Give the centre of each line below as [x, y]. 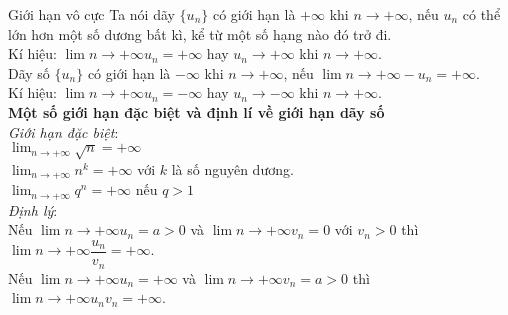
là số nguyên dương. [232, 168]
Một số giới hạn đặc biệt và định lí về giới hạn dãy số [196, 111]
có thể [481, 14]
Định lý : [33, 209]
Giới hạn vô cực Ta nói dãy [91, 14]
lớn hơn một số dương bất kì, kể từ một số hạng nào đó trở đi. [200, 33]
